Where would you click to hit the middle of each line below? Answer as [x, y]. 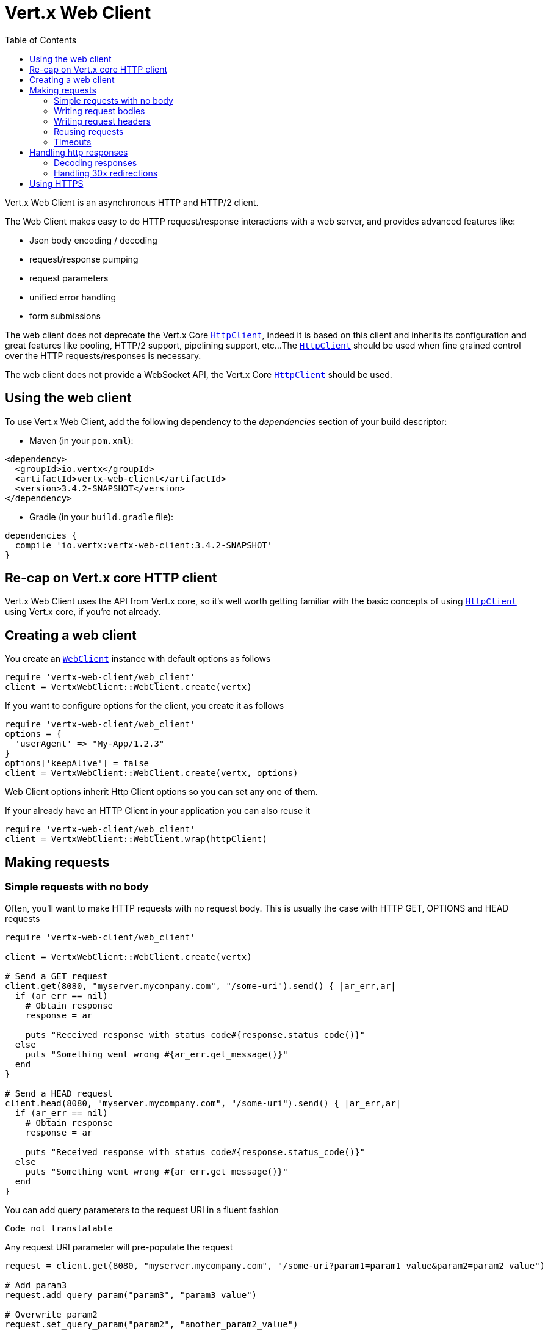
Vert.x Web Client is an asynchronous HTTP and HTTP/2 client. [132, 202]
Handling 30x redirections [106, 173]
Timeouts [73, 142]
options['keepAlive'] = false [77, 763]
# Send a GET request [56, 976]
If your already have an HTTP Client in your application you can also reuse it [158, 811]
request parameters [69, 278]
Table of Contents [41, 40]
